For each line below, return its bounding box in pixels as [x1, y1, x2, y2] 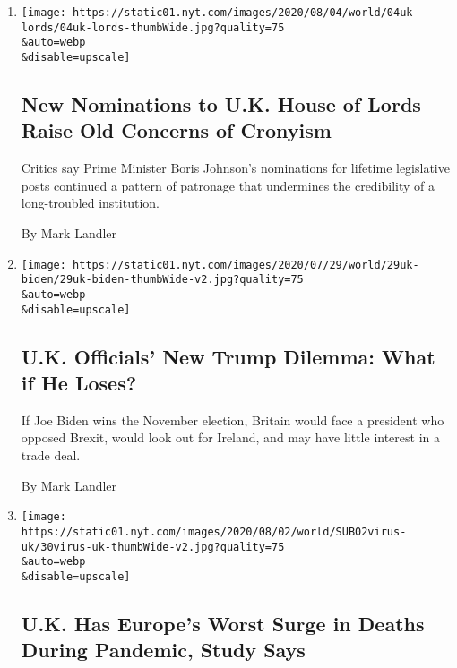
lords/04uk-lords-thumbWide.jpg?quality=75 [21, 21, 285, 34]
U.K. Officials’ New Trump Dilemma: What [21, 342, 435, 370]
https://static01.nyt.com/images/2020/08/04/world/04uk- [73, 6, 419, 19]
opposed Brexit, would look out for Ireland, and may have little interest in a [21, 428, 440, 447]
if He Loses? [21, 369, 137, 396]
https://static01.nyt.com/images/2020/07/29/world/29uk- [73, 258, 419, 271]
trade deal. [21, 446, 81, 464]
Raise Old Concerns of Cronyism [21, 116, 332, 144]
